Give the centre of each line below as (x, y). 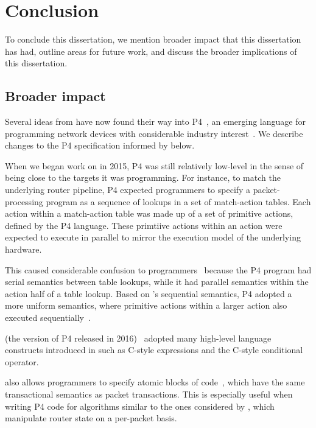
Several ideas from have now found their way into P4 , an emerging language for (155, 121)
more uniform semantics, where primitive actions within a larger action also (146, 305)
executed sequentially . (48, 317)
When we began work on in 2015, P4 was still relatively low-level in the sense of (154, 165)
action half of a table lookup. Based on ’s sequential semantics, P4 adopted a (149, 293)
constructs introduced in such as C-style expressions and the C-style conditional (154, 350)
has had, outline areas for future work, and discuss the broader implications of (151, 51)
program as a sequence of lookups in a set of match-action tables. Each (178, 201)
